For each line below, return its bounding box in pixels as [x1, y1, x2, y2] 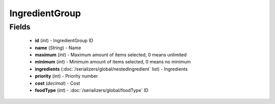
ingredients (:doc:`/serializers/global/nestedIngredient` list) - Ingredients [35, 66, 188, 72]
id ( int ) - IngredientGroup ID [35, 38, 94, 44]
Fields [9, 22, 31, 31]
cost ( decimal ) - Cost [35, 80, 80, 86]
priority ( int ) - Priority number [35, 73, 98, 79]
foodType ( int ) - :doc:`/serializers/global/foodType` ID [35, 87, 149, 93]
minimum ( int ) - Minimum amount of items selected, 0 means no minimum [35, 59, 191, 65]
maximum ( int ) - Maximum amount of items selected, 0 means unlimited [35, 51, 187, 58]
